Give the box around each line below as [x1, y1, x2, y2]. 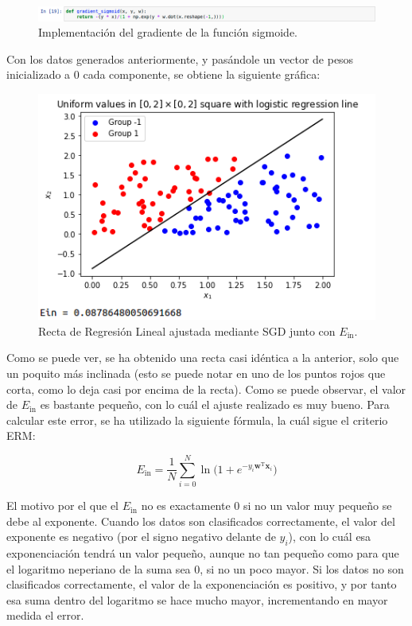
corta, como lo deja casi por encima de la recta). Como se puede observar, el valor [6, 380, 406, 397]
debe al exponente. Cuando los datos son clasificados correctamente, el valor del [6, 512, 395, 529]
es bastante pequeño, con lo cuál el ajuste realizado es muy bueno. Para [40, 396, 390, 413]
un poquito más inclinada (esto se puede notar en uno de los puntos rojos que [6, 365, 386, 382]
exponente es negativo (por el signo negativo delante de [6, 528, 276, 545]
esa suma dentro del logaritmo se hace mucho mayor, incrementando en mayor [6, 591, 388, 608]
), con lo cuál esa [288, 528, 371, 545]
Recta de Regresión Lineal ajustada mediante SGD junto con [38, 322, 336, 339]
